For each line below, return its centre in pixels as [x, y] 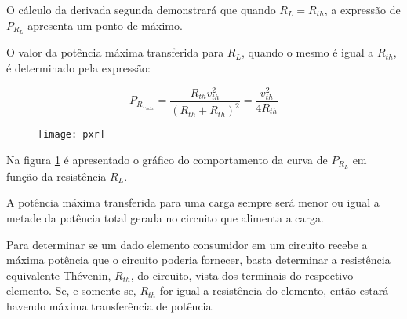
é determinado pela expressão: [78, 68]
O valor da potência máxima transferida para [115, 52]
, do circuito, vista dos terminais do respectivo [242, 275]
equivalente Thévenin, [59, 275]
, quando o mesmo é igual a [307, 52]
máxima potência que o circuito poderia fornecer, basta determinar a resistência [198, 260]
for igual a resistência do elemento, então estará [274, 290]
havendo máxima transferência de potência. [111, 305]
